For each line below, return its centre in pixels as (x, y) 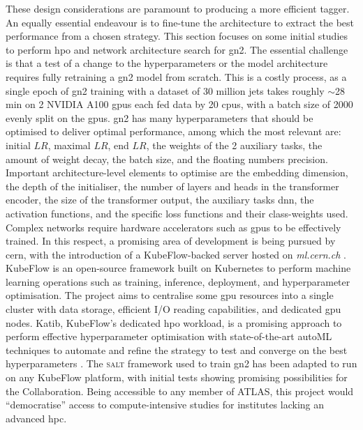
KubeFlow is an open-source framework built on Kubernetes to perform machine (178, 268)
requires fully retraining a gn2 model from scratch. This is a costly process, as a (176, 76)
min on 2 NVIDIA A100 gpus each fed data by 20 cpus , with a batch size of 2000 (179, 104)
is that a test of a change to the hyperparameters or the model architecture (167, 63)
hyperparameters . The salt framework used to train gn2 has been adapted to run (181, 363)
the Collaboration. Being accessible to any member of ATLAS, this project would (180, 391)
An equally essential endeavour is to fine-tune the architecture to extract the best (180, 22)
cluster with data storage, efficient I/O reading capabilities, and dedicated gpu (173, 309)
